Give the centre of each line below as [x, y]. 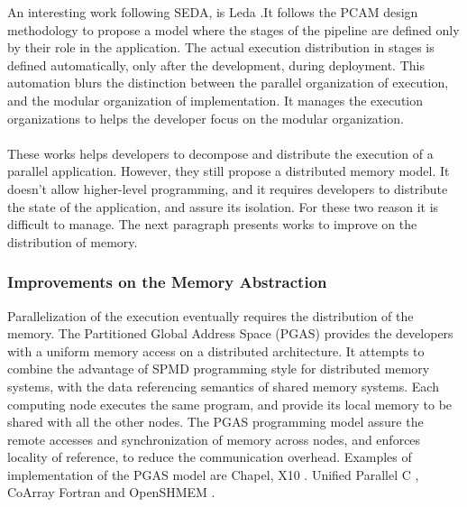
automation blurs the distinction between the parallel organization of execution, [228, 83]
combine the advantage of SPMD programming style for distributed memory [219, 369]
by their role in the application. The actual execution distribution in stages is [221, 47]
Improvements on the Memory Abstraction [167, 282]
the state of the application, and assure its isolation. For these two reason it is [223, 206]
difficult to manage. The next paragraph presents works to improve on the [212, 224]
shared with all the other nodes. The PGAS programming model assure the [215, 422]
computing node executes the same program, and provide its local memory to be [230, 404]
